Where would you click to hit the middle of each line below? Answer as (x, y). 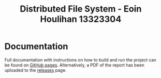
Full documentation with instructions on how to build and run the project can (80, 60)
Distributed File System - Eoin (81, 9)
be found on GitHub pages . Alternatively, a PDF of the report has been (74, 65)
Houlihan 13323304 (81, 19)
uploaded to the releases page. (36, 70)
